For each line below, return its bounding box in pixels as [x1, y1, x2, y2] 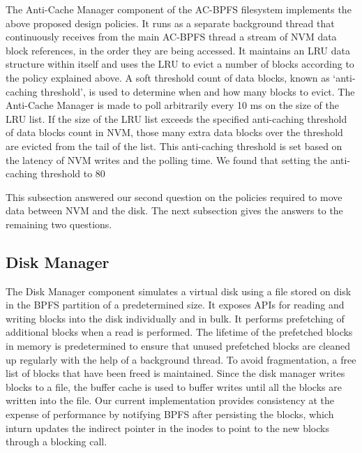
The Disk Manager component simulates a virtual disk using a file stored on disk [6, 283, 352, 298]
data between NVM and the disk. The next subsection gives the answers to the [6, 203, 343, 218]
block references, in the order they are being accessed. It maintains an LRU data [6, 43, 350, 57]
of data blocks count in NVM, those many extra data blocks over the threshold [6, 125, 343, 140]
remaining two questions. [6, 216, 112, 231]
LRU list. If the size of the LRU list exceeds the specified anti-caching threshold [6, 111, 347, 126]
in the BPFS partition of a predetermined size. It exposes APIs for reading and [6, 297, 345, 312]
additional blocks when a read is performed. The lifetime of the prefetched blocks [6, 325, 353, 339]
